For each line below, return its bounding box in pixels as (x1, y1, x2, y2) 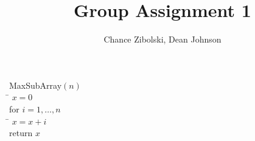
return (9, 126, 33, 139)
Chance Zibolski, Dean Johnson (103, 33, 222, 46)
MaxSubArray (9, 78, 62, 91)
